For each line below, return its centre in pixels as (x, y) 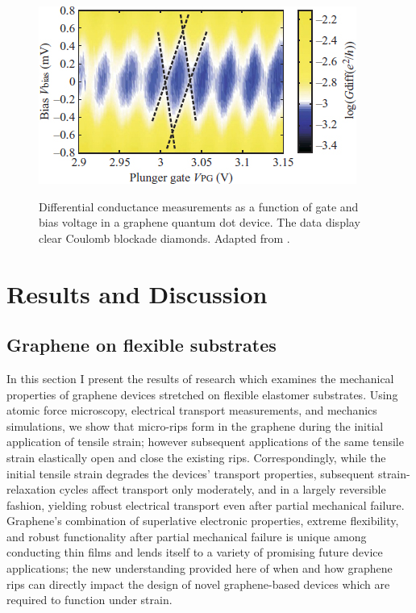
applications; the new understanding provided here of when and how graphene (200, 568)
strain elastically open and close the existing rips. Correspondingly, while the (196, 457)
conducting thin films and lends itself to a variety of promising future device (195, 552)
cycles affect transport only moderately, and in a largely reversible (223, 489)
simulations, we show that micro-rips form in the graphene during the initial (195, 425)
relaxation (31, 489)
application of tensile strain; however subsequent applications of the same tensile (205, 442)
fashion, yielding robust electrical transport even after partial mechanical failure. (206, 505)
